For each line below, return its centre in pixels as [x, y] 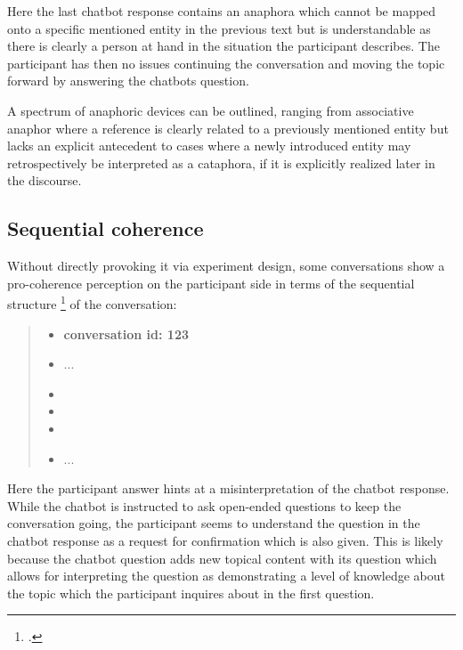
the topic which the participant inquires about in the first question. [191, 593]
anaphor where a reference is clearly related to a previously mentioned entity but [228, 128]
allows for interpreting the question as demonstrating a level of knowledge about [227, 576]
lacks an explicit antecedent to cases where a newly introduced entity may [209, 146]
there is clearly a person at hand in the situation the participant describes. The [223, 46]
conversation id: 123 [126, 333]
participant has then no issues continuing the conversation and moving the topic [226, 63]
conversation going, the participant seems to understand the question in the [214, 523]
